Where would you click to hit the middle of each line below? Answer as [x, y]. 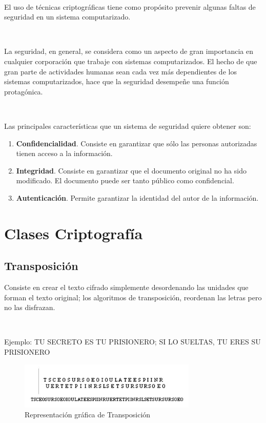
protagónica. [24, 91]
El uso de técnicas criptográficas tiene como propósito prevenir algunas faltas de [130, 6]
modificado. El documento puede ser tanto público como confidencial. [125, 180]
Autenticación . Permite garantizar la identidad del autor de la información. [137, 197]
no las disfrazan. [30, 307]
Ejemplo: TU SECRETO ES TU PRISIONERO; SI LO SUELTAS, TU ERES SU [132, 342]
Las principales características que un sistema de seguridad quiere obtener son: [128, 126]
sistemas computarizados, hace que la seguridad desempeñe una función [117, 81]
